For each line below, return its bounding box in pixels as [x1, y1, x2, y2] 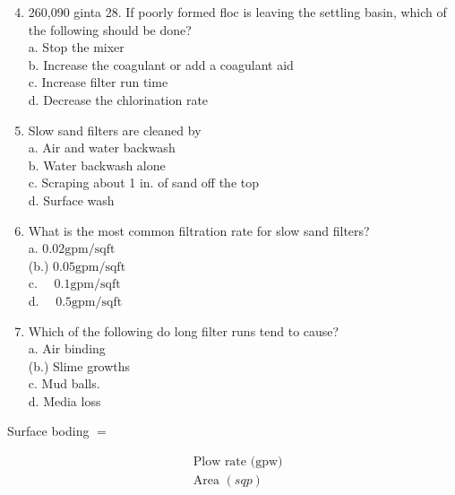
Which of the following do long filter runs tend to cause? [28, 321, 339, 340]
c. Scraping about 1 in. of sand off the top [28, 173, 259, 192]
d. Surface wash [28, 190, 115, 209]
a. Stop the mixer [28, 38, 124, 56]
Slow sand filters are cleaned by [28, 120, 202, 139]
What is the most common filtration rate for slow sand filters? [28, 221, 370, 239]
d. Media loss [28, 391, 101, 410]
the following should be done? [28, 20, 192, 39]
